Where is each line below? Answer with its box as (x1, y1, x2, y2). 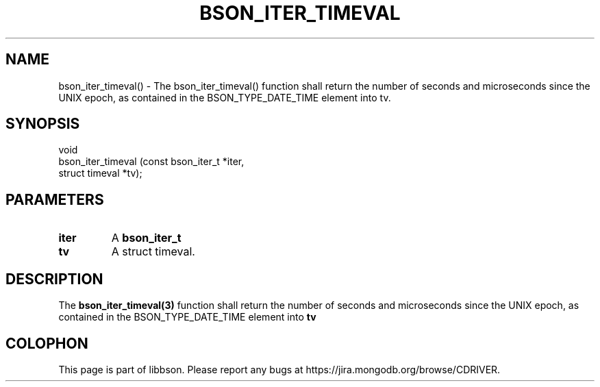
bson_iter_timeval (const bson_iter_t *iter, (58, 155, 245, 168)
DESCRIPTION (5, 270, 103, 288)
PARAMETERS (5, 190, 104, 208)
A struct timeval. (111, 245, 195, 259)
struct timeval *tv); (58, 167, 142, 179)
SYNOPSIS (5, 115, 80, 133)
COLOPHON (5, 334, 88, 352)
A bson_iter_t (111, 231, 182, 245)
